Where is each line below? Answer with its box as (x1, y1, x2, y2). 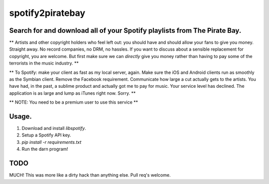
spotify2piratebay (9, 7, 86, 18)
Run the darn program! (21, 146, 68, 152)
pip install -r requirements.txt (21, 139, 82, 145)
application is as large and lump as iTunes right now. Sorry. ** (9, 90, 136, 96)
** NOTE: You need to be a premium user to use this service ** (9, 99, 138, 105)
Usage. (9, 112, 32, 121)
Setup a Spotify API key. (21, 132, 72, 138)
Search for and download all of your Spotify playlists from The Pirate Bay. (9, 26, 242, 35)
